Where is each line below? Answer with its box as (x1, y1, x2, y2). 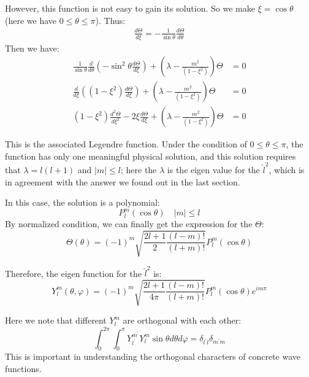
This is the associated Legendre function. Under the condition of (5, 138, 247, 150)
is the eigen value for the (167, 163, 260, 176)
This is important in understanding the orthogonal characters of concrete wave (5, 350, 300, 363)
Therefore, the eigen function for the (5, 266, 142, 279)
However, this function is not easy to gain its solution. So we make (5, 2, 255, 14)
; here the (120, 163, 157, 176)
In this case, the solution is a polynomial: (5, 196, 160, 209)
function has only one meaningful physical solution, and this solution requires (5, 149, 296, 162)
